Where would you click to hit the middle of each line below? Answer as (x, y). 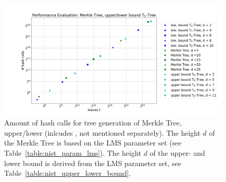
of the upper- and (177, 152)
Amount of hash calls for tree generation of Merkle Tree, (93, 123)
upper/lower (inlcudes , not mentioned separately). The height (102, 132)
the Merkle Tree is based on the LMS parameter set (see (93, 143)
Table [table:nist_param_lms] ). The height (73, 152)
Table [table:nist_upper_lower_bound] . (68, 173)
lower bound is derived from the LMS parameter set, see (93, 163)
